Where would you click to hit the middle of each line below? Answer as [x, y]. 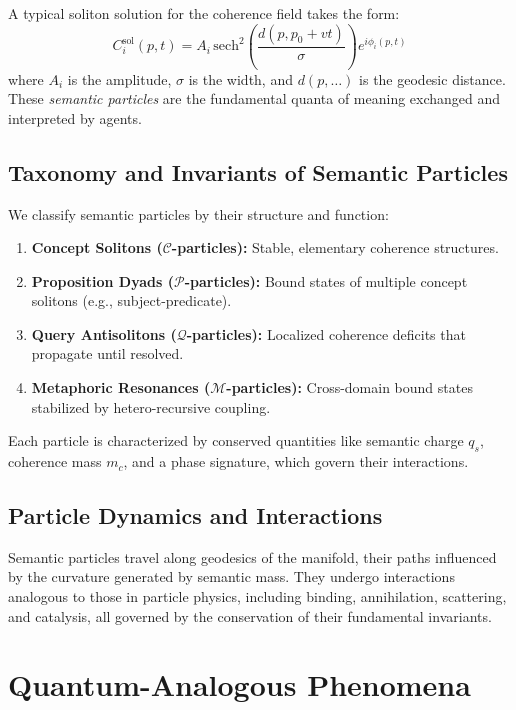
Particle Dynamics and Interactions [195, 515]
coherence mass [55, 461]
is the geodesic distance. [432, 78]
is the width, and [240, 78]
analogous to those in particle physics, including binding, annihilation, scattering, [257, 596]
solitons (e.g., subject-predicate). [131, 300]
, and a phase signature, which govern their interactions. [296, 461]
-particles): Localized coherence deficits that [326, 333]
